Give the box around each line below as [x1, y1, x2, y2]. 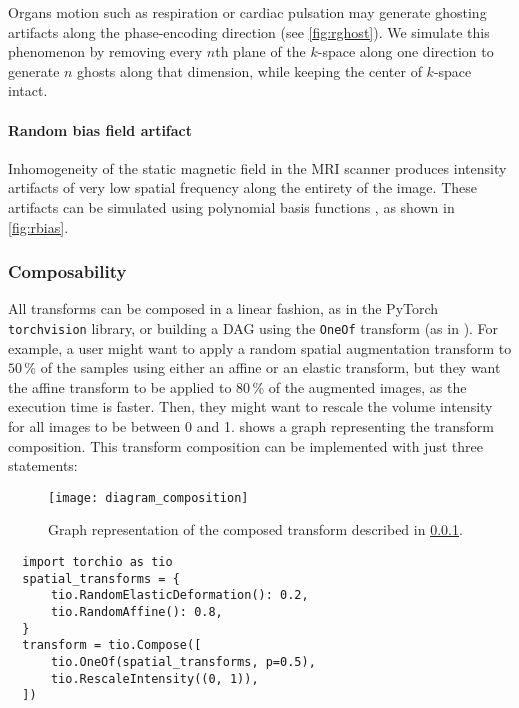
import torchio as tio [22, 555, 173, 570]
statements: [8, 455, 78, 476]
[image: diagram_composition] [48, 490, 249, 505]
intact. [8, 80, 48, 101]
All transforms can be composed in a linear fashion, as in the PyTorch [8, 298, 439, 319]
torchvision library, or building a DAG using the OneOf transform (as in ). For [8, 317, 499, 338]
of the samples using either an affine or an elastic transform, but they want [40, 357, 501, 378]
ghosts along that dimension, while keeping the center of [77, 60, 422, 81]
